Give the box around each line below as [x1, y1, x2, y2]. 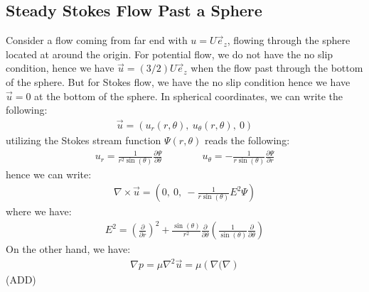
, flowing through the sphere [227, 33, 351, 48]
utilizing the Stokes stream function [6, 133, 161, 148]
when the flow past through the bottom [191, 60, 363, 75]
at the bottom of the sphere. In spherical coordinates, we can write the [34, 88, 343, 103]
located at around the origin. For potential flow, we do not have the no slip [6, 46, 333, 61]
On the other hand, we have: [6, 242, 131, 256]
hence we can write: [6, 166, 92, 181]
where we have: [6, 204, 72, 219]
